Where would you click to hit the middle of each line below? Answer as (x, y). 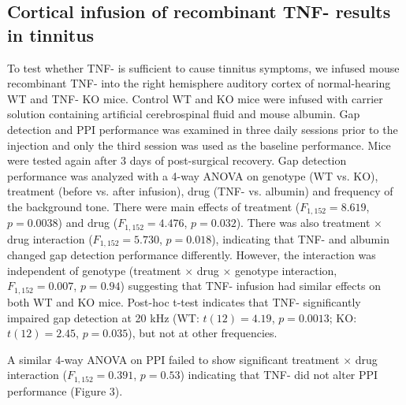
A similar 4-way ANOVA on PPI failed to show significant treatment (173, 359)
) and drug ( (88, 223)
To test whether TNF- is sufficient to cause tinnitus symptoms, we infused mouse (203, 67)
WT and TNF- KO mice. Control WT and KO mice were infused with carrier (195, 98)
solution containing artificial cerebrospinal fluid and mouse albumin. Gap (184, 114)
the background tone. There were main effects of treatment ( (154, 206)
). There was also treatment (303, 223)
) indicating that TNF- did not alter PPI (279, 375)
